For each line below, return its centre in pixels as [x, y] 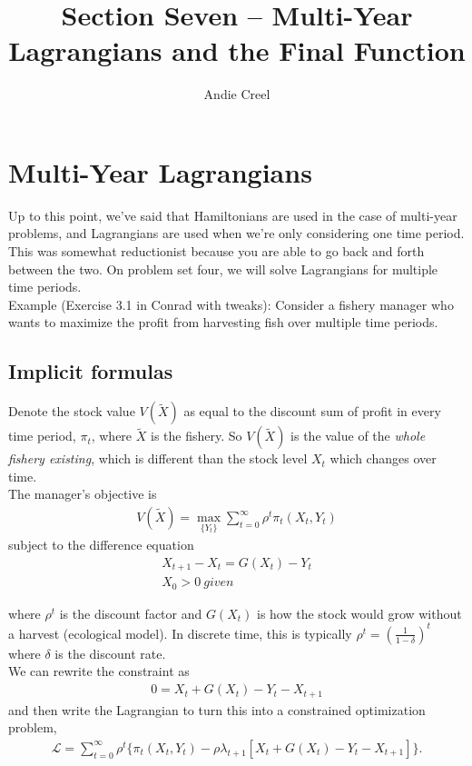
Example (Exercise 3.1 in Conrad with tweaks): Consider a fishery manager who [231, 304]
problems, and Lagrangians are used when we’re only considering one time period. [236, 233]
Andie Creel [237, 94]
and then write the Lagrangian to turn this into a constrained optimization [217, 709]
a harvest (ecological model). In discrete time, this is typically [180, 633]
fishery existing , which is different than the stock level [158, 458]
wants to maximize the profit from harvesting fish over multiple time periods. [223, 322]
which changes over [383, 458]
